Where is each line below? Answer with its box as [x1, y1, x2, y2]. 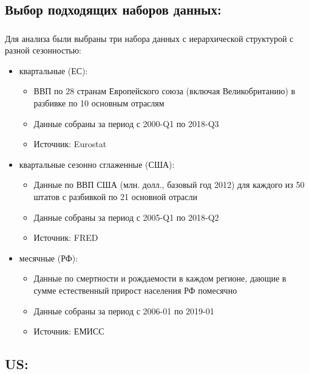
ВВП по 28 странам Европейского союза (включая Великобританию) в [33, 85, 296, 97]
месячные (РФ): [19, 251, 78, 264]
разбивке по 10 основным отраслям [33, 97, 165, 109]
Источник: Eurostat [33, 137, 107, 150]
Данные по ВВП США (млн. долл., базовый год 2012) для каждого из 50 [33, 178, 305, 191]
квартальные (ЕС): [19, 64, 88, 77]
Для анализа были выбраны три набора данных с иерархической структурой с [5, 32, 294, 44]
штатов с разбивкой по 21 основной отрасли [33, 190, 197, 203]
